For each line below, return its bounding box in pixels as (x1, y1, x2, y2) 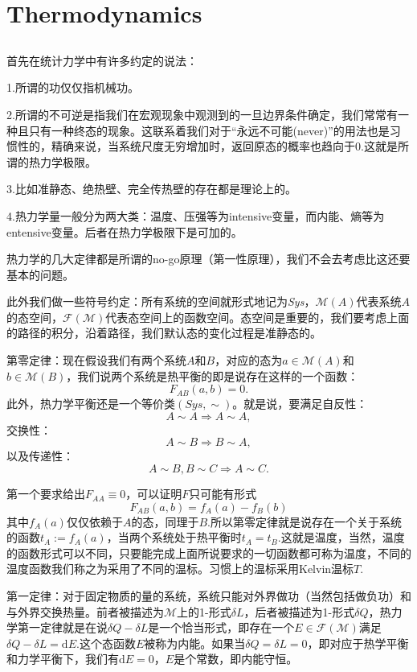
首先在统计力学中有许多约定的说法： (6, 52, 198, 68)
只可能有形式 (189, 485, 257, 502)
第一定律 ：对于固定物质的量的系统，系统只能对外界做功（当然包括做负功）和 (6, 587, 411, 604)
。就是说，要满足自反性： (232, 395, 368, 412)
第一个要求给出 (6, 485, 85, 502)
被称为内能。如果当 (144, 634, 246, 651)
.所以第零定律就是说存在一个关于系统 (207, 513, 402, 530)
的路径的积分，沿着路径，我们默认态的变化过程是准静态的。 (6, 324, 321, 341)
